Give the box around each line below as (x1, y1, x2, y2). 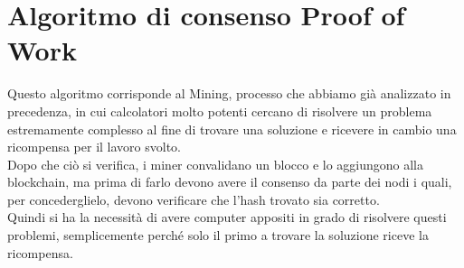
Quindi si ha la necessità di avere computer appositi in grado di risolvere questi (7, 208, 447, 226)
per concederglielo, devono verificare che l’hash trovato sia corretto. (7, 189, 380, 208)
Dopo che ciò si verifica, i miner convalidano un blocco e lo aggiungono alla (7, 154, 424, 173)
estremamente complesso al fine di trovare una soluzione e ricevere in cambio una (7, 119, 457, 138)
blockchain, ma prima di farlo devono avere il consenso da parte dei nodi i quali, (7, 172, 452, 191)
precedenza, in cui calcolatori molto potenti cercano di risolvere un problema (7, 101, 432, 120)
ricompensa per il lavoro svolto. (7, 137, 181, 156)
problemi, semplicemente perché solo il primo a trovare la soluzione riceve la (7, 226, 429, 245)
